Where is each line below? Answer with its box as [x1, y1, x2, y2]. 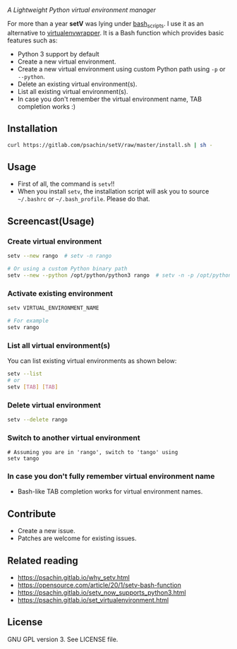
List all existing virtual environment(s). [17, 87, 128, 95]
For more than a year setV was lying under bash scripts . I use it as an [7, 20, 205, 30]
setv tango [7, 455, 39, 463]
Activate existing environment [7, 288, 114, 298]
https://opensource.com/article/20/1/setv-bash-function [17, 581, 181, 590]
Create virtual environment [7, 236, 102, 246]
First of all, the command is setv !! [17, 179, 115, 189]
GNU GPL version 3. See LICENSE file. [7, 635, 119, 643]
